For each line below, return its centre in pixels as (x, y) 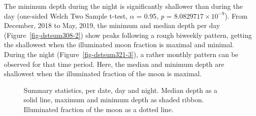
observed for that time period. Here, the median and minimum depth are (114, 64)
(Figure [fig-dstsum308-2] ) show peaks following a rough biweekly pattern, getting (128, 35)
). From (236, 15)
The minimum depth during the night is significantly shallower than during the (123, 6)
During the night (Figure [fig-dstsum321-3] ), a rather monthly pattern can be (121, 54)
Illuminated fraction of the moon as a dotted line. (99, 109)
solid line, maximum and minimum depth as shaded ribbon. (114, 100)
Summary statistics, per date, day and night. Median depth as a (121, 90)
